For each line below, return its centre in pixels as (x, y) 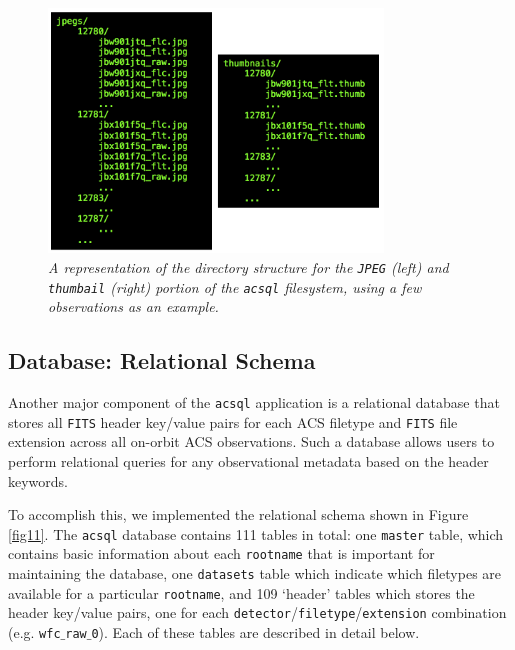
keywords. (38, 480)
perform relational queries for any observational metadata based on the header (248, 461)
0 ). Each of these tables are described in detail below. (255, 632)
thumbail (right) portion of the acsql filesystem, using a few (235, 286)
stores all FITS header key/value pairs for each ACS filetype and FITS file (233, 421)
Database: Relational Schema (162, 360)
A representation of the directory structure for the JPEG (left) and (248, 266)
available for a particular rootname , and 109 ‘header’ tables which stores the (241, 592)
